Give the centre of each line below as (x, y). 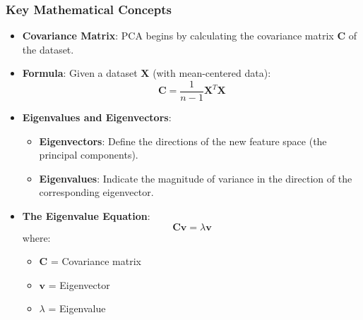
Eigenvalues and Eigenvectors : (97, 117)
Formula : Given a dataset (80, 73)
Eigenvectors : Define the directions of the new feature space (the (183, 141)
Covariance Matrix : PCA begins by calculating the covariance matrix (178, 36)
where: (36, 237)
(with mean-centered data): (212, 73)
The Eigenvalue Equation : (86, 216)
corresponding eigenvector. (96, 192)
